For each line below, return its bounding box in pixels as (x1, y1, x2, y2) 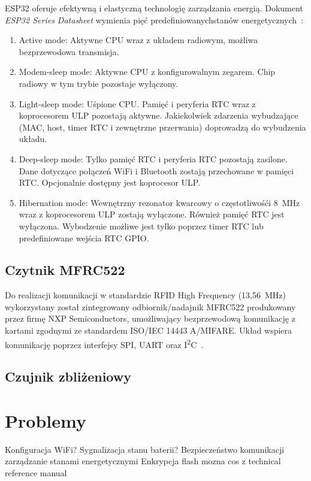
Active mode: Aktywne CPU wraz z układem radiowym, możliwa (19, 34, 258, 46)
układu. (19, 132, 47, 145)
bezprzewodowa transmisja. (19, 45, 119, 58)
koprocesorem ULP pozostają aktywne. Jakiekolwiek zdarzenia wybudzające (19, 109, 298, 122)
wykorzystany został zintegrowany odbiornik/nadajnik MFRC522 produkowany (5, 300, 296, 313)
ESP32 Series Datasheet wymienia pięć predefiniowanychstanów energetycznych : (5, 13, 304, 26)
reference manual (5, 467, 67, 479)
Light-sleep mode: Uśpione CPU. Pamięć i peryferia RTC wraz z (19, 97, 256, 110)
